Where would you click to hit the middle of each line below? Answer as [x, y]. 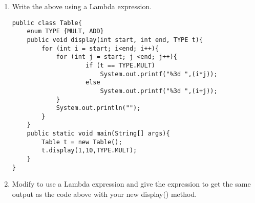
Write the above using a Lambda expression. [82, 6]
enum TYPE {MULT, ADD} [65, 31]
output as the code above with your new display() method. [104, 194]
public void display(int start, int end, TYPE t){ [115, 40]
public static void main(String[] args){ [98, 134]
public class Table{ [47, 23]
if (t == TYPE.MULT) [120, 65]
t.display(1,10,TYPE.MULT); [89, 151]
